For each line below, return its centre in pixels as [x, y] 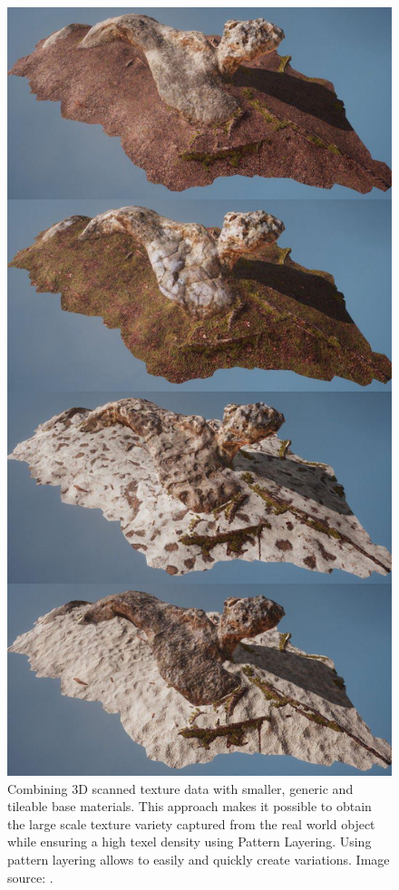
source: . [30, 877]
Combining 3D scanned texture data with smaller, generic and [180, 788]
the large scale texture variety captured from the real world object [191, 823]
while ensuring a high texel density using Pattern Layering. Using [190, 842]
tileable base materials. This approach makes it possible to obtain [190, 806]
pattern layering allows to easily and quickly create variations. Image [199, 859]
